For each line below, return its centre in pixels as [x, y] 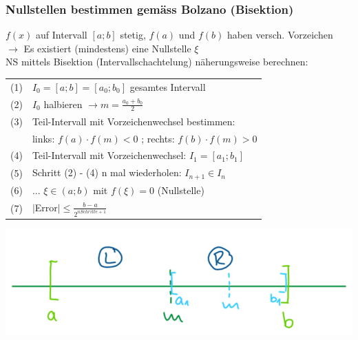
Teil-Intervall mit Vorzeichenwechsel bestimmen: [134, 121]
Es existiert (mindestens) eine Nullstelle [107, 48]
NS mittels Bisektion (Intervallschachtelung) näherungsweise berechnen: [157, 62]
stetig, [133, 35]
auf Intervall [62, 35]
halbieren [63, 104]
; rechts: [158, 138]
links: [43, 138]
